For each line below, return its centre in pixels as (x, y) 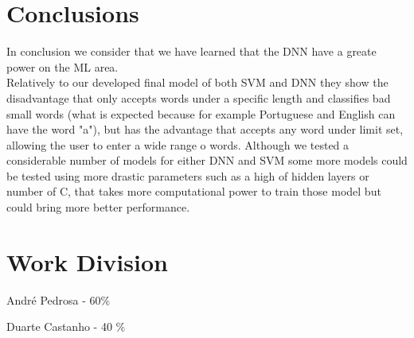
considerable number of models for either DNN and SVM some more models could (207, 160)
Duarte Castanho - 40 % (66, 326)
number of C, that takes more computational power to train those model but (194, 191)
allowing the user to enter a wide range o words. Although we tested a (178, 144)
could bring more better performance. (98, 207)
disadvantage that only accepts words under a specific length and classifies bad (199, 97)
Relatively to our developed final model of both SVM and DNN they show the (197, 82)
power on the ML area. (62, 66)
